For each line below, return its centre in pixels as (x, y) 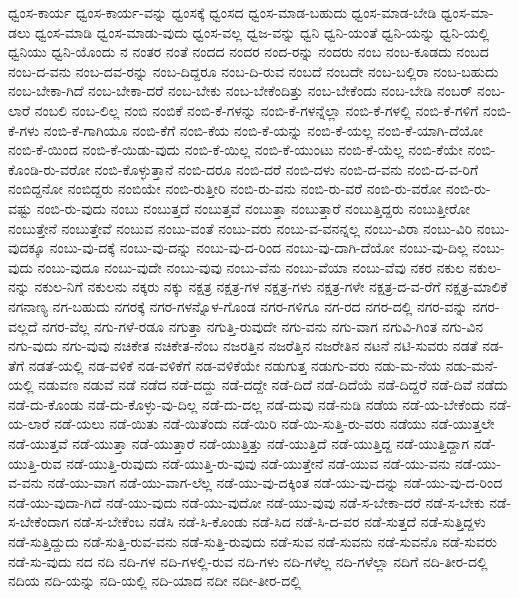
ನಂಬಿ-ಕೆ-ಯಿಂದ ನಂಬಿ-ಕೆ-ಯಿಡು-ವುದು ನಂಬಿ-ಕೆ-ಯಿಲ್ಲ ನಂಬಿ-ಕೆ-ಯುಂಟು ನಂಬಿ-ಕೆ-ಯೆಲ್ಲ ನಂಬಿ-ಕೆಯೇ (235, 149)
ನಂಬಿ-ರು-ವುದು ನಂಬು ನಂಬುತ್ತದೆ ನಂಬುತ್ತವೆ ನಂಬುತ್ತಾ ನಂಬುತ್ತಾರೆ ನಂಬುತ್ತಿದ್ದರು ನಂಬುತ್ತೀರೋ (253, 207)
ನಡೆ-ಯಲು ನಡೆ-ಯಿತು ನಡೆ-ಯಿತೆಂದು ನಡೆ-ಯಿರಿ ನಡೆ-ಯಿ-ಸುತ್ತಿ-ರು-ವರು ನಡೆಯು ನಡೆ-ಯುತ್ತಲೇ (274, 423)
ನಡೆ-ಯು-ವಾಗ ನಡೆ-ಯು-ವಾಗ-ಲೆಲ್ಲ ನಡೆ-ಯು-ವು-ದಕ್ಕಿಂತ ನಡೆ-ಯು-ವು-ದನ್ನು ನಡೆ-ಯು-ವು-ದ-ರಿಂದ (275, 482)
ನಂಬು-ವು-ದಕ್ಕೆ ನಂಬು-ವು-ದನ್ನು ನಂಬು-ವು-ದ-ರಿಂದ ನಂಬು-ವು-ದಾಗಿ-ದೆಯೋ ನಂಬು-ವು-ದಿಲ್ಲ (258, 247)
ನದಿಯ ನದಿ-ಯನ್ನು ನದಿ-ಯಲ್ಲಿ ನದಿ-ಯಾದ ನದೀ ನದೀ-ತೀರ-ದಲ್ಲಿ (154, 580)
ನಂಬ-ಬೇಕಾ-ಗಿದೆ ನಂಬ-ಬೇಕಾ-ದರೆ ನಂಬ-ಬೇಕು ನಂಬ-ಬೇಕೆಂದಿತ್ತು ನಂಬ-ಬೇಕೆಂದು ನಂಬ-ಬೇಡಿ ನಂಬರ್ (240, 90)
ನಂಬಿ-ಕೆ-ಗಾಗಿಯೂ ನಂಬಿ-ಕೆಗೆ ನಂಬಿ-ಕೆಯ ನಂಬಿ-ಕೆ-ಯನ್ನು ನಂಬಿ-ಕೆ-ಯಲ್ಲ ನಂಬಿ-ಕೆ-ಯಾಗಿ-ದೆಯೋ (263, 129)
